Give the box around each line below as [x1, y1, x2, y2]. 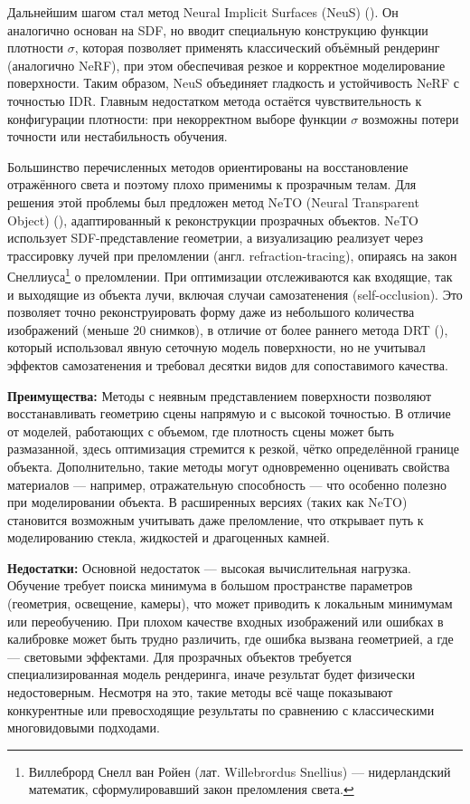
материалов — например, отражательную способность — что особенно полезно [7, 474, 446, 493]
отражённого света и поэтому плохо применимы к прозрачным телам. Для [7, 175, 417, 194]
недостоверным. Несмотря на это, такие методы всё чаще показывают [7, 683, 393, 702]
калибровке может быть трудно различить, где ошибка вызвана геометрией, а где [7, 629, 454, 648]
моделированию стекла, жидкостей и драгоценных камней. [7, 528, 330, 547]
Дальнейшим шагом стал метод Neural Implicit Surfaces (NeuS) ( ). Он [7, 3, 399, 21]
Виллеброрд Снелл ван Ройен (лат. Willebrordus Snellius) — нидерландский [28, 761, 451, 780]
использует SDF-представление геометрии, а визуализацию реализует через [7, 228, 424, 247]
